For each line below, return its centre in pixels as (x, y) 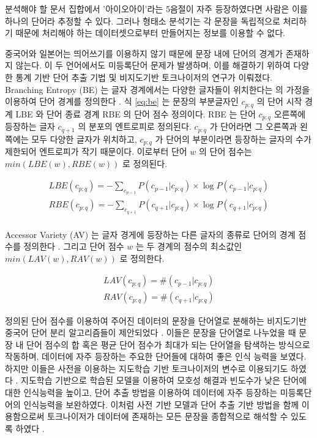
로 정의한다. (142, 258)
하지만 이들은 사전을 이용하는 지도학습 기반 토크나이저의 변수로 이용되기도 (147, 368)
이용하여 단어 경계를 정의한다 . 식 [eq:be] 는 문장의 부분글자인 (122, 101)
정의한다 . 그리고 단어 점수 (74, 246)
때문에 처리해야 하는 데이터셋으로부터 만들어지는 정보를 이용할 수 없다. (151, 33)
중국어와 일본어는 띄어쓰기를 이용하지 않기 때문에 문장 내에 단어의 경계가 (144, 53)
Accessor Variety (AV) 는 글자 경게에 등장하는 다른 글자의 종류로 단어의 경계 (150, 234)
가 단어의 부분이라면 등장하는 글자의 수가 (233, 139)
